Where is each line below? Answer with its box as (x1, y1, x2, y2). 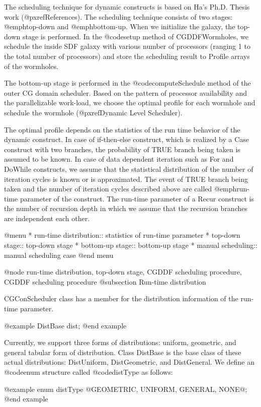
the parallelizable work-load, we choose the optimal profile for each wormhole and (4, 97, 255, 108)
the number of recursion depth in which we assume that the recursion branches (4, 203, 247, 214)
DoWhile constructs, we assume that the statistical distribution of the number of (4, 163, 253, 174)
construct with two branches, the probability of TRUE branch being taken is (4, 144, 240, 154)
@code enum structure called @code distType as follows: (4, 367, 173, 377)
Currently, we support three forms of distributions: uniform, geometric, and (4, 337, 236, 348)
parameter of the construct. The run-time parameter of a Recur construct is (20, 193, 254, 203)
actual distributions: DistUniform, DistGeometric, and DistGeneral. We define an (4, 357, 254, 367)
